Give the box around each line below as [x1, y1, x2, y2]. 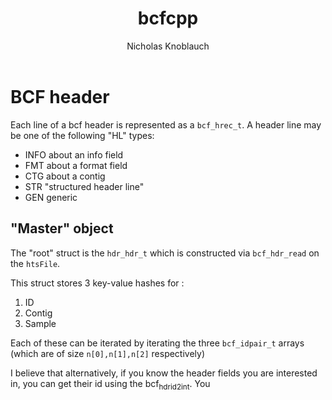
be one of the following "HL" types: [10, 129, 155, 141]
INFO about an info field [24, 148, 124, 161]
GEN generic [24, 191, 78, 203]
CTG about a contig [24, 170, 106, 182]
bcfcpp [137, 7, 199, 30]
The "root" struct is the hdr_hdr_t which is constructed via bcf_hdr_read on [10, 247, 320, 259]
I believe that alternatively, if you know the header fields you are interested [10, 367, 318, 379]
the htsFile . [10, 257, 61, 269]
